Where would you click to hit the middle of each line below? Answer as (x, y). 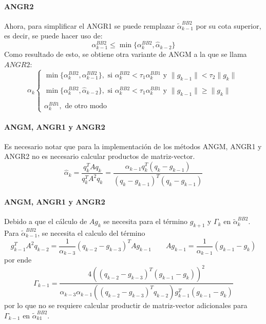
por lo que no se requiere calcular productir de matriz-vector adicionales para (126, 305)
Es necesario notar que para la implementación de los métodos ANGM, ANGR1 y (133, 146)
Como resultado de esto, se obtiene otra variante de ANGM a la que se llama (126, 54)
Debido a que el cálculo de (46, 221)
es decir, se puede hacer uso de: (53, 36)
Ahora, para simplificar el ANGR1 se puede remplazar (90, 25)
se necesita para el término (146, 221)
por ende (18, 260)
